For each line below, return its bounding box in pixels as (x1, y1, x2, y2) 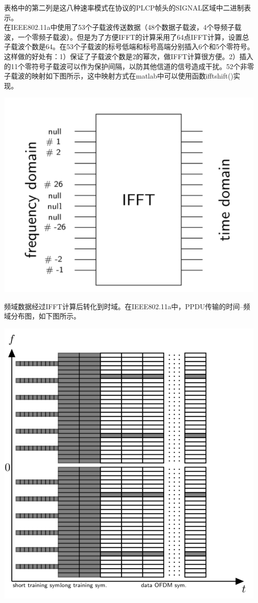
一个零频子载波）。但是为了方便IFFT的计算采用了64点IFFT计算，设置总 (17, 31, 249, 42)
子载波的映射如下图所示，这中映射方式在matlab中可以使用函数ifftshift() (4, 71, 234, 81)
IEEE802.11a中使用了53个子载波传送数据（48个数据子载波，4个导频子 (10, 22, 235, 32)
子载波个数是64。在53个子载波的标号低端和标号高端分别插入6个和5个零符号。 (4, 41, 254, 52)
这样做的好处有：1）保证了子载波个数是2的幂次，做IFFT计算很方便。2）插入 (4, 51, 254, 61)
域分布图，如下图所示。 (4, 311, 80, 321)
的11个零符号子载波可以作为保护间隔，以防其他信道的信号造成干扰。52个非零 (4, 61, 254, 71)
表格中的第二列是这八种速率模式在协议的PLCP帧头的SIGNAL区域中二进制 (4, 2, 244, 12)
